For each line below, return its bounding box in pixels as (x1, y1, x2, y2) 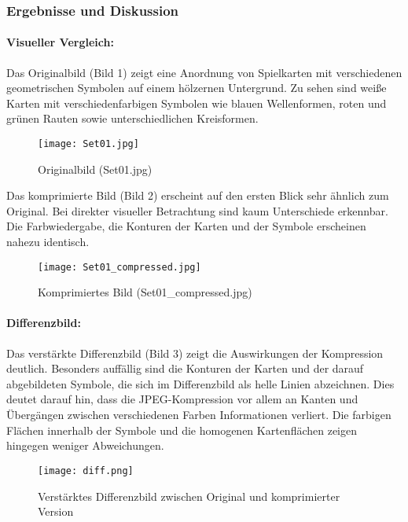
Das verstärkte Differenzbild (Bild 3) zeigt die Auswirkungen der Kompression (6, 344, 384, 361)
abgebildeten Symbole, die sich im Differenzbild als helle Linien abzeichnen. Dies (6, 375, 395, 391)
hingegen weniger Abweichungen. (6, 437, 164, 454)
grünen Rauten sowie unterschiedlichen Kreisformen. (6, 110, 259, 127)
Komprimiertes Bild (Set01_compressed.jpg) (38, 284, 252, 300)
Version (38, 503, 74, 520)
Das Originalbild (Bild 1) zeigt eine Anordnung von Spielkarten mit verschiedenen (6, 64, 402, 80)
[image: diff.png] (38, 465, 134, 476)
